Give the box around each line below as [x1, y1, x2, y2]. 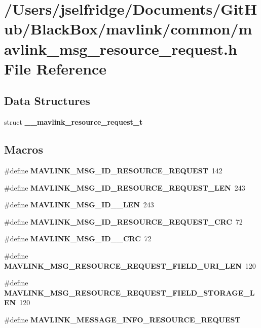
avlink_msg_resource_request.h [4, 38, 237, 59]
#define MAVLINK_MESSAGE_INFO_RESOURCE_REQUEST [4, 314, 241, 324]
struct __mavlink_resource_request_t [4, 117, 143, 127]
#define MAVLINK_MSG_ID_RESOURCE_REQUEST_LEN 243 [4, 182, 245, 193]
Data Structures [4, 93, 90, 108]
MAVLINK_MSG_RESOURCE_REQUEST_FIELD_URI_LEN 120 [4, 260, 256, 271]
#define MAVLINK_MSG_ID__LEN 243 [4, 199, 154, 210]
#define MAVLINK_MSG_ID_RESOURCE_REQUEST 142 [4, 165, 222, 175]
